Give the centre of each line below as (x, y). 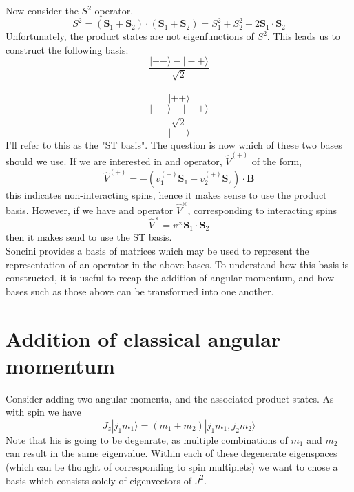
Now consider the (42, 10)
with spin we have (43, 412)
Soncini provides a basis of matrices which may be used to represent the (157, 250)
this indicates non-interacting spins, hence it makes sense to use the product (166, 195)
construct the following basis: (67, 49)
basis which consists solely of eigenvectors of (99, 480)
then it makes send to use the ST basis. (89, 237)
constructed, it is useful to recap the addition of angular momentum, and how (170, 278)
